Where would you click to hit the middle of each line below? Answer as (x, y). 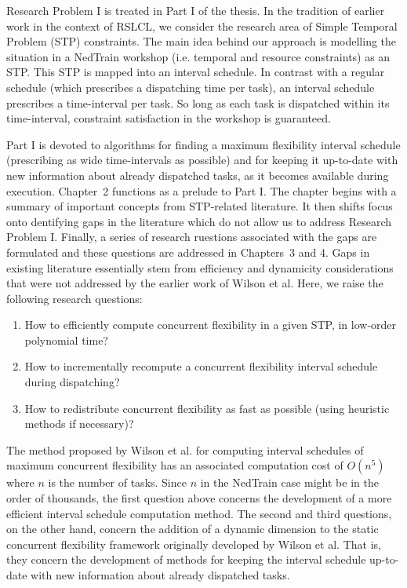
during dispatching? (72, 382)
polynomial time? (66, 340)
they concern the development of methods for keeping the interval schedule (186, 559)
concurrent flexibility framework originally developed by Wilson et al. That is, (194, 544)
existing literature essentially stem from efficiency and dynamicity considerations (200, 267)
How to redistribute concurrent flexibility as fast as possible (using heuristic (207, 408)
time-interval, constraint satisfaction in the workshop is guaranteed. (169, 118)
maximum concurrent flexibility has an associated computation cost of (175, 465)
